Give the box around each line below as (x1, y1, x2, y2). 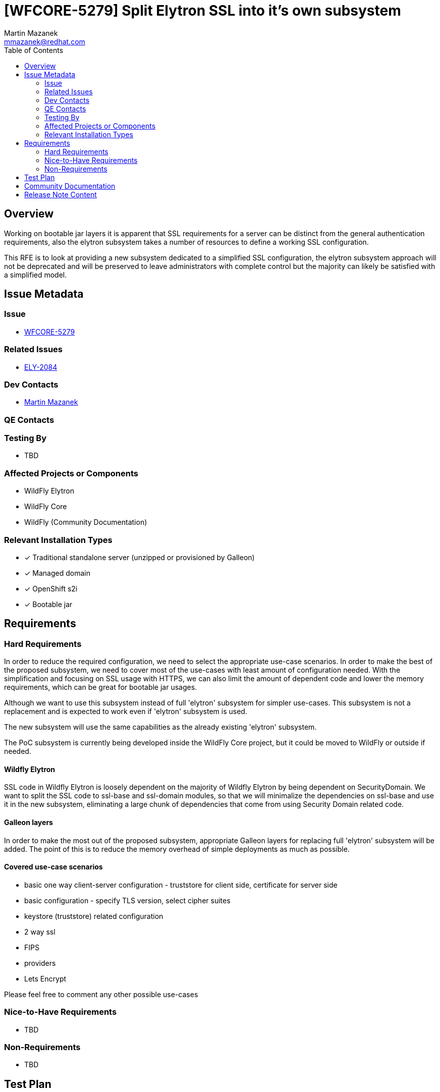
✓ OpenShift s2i (24, 584, 78, 593)
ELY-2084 (24, 362, 58, 371)
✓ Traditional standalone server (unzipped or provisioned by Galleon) (24, 553, 255, 562)
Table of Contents (4, 45, 64, 54)
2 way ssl (24, 927, 56, 936)
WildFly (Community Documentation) (24, 518, 147, 527)
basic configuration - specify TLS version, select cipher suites (24, 896, 231, 905)
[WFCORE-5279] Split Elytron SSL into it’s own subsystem (4, 2, 401, 19)
